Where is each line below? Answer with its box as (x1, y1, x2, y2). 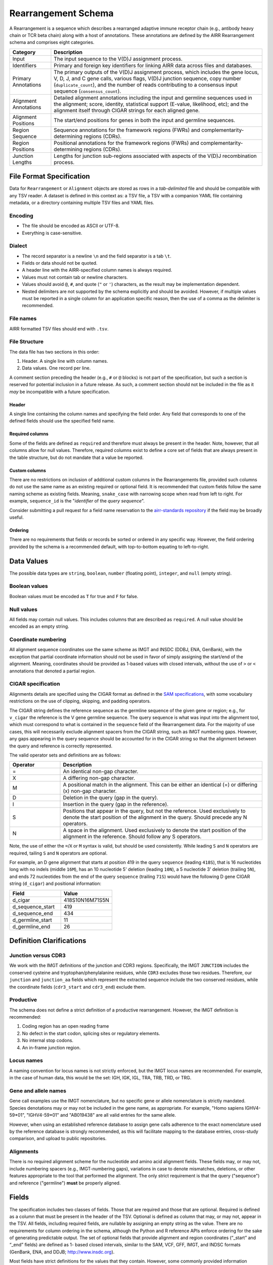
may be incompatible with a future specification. (9, 389, 110, 395)
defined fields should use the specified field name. (9, 418, 115, 424)
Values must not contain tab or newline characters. (22, 274, 128, 280)
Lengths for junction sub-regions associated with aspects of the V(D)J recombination (54, 152, 257, 159)
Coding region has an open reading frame (22, 1023, 109, 1029)
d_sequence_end (12, 910, 53, 917)
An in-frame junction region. (22, 1044, 81, 1050)
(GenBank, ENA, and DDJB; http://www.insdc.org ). (9, 1249, 115, 1255)
